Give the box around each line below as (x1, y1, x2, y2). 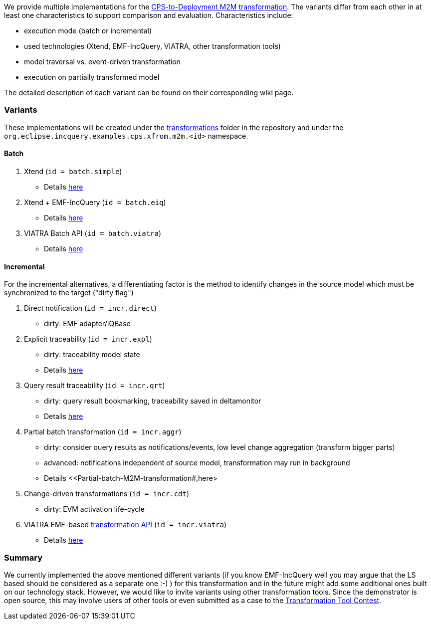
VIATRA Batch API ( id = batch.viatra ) (24, 228, 162, 237)
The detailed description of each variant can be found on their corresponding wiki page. (4, 88, 294, 97)
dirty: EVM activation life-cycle (44, 505, 145, 514)
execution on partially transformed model (24, 73, 160, 81)
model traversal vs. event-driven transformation (24, 57, 181, 66)
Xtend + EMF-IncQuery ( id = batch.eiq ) (24, 198, 166, 207)
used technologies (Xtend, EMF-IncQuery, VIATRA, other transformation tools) (24, 42, 281, 50)
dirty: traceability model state (44, 350, 140, 359)
